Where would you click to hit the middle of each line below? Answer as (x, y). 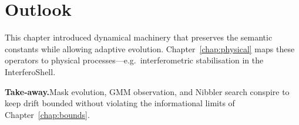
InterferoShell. (30, 71)
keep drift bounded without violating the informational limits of (120, 103)
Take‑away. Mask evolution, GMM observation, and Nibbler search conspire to (147, 91)
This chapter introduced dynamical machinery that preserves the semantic (139, 37)
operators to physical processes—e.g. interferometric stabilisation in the (134, 60)
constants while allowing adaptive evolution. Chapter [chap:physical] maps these (150, 48)
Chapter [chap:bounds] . (47, 114)
